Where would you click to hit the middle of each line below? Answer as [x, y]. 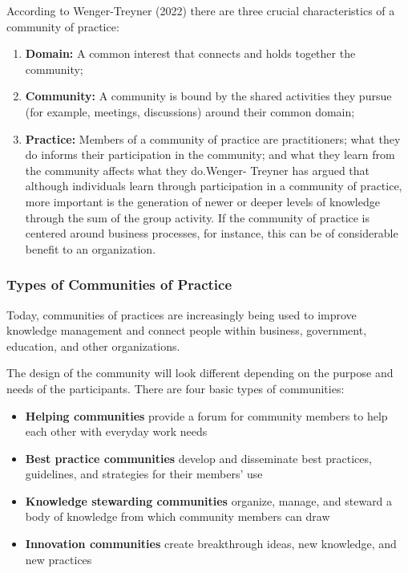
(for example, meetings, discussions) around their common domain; [190, 111]
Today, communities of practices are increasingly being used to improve [182, 314]
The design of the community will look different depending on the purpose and [200, 373]
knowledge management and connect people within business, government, [187, 330]
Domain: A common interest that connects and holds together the [190, 53]
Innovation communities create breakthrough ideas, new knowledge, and [211, 544]
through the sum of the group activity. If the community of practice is [198, 217]
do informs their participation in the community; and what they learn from [210, 154]
